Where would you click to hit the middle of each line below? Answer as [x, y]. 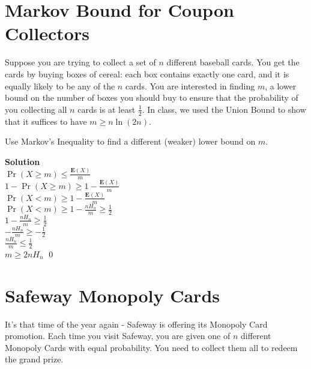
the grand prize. [34, 359]
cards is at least [107, 109]
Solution [23, 161]
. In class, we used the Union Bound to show [224, 109]
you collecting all [36, 109]
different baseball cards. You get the [233, 62]
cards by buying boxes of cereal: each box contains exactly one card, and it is [147, 73]
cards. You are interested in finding [190, 85]
